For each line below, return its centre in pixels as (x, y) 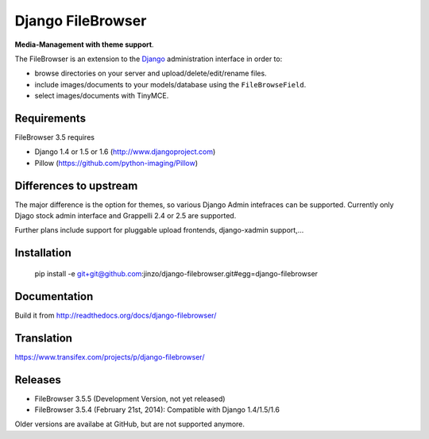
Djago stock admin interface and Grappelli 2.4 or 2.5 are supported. (126, 216)
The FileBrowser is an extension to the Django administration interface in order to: (149, 59)
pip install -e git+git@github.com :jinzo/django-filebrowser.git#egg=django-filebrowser (176, 273)
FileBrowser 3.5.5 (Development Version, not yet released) (130, 399)
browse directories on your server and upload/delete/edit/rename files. (151, 73)
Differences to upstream (76, 185)
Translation (44, 338)
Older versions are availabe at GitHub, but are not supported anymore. (130, 424)
